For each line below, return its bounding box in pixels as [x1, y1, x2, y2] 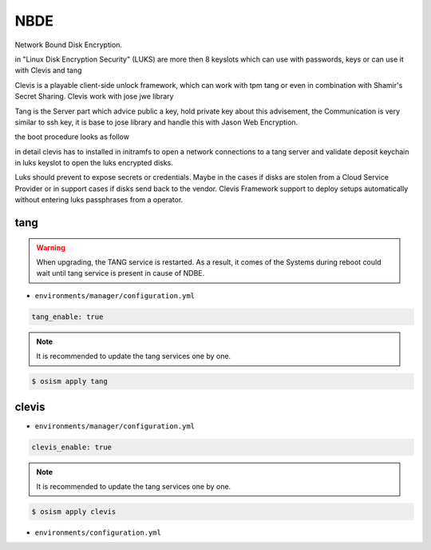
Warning [36, 242, 65, 252]
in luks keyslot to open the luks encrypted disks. [14, 158, 173, 168]
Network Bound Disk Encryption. [14, 40, 123, 50]
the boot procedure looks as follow [14, 132, 129, 141]
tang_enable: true [31, 312, 104, 321]
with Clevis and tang [14, 66, 82, 75]
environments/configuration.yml [34, 528, 161, 537]
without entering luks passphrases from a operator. [14, 195, 184, 205]
